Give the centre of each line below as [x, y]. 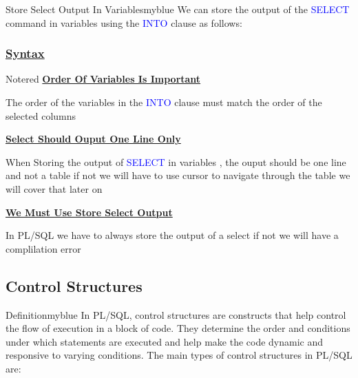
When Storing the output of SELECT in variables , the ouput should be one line [176, 161]
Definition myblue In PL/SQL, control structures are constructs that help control [176, 314]
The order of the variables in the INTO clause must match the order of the [164, 102]
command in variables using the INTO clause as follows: [124, 22]
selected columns [41, 115]
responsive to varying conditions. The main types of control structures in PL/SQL [179, 355]
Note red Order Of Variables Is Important [103, 79]
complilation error [43, 248]
